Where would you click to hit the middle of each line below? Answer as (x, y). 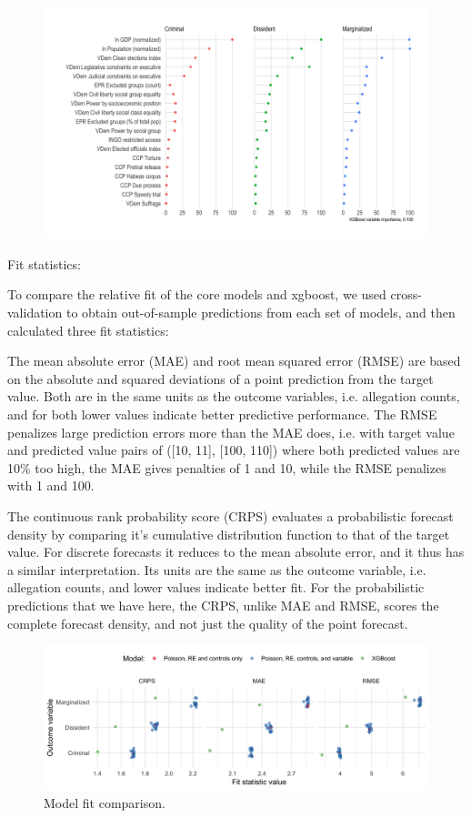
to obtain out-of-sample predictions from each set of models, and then (261, 313)
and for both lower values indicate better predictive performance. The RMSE (222, 414)
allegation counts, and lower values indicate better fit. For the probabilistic (216, 587)
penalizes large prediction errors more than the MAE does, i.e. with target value (231, 432)
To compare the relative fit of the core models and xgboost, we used (197, 294)
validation (35, 313)
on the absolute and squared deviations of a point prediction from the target (220, 378)
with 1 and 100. (51, 485)
